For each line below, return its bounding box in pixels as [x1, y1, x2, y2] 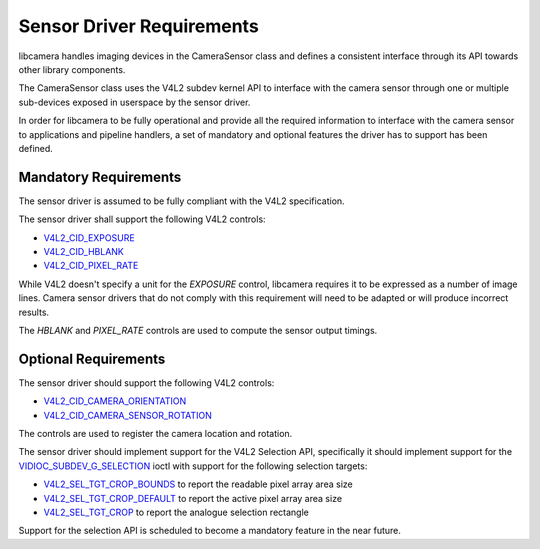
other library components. [18, 63, 126, 75]
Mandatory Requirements [18, 168, 182, 185]
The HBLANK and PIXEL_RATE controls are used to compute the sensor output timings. [18, 324, 378, 336]
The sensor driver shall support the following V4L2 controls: [18, 213, 266, 225]
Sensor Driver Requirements [18, 15, 259, 37]
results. [18, 306, 50, 318]
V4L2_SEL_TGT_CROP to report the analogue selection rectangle [43, 506, 309, 518]
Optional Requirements [18, 350, 166, 367]
